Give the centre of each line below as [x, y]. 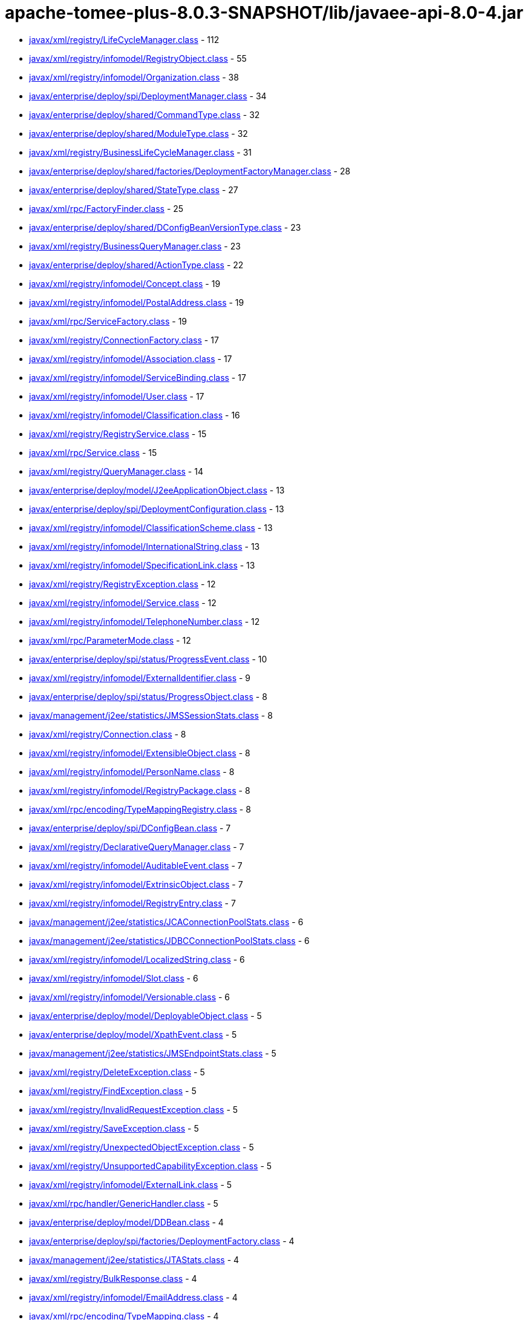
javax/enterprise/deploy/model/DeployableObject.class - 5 [145, 1015]
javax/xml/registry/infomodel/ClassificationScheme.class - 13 [151, 527]
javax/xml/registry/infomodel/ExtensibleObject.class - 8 [140, 753]
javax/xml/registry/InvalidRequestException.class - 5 [134, 1109]
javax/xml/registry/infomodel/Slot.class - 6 [114, 978]
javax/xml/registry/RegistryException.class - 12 [122, 584]
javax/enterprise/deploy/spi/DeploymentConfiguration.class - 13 [157, 509]
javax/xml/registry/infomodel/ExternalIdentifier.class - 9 [140, 678]
